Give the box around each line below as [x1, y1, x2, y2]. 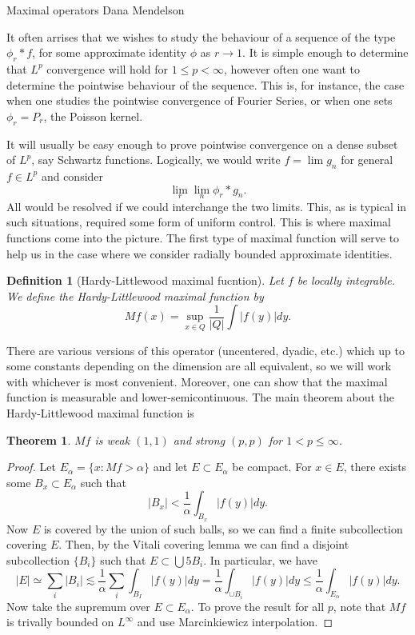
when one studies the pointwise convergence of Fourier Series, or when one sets [6, 92, 393, 109]
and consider [41, 167, 104, 184]
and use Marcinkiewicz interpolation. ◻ [137, 613, 333, 630]
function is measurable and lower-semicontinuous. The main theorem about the [6, 389, 394, 405]
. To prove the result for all [190, 597, 325, 614]
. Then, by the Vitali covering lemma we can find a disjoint [58, 536, 349, 553]
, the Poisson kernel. [43, 107, 143, 124]
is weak [94, 431, 130, 448]
